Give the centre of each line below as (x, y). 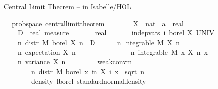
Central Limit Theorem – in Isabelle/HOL (68, 6)
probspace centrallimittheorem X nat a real (98, 23)
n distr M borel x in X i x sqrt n (88, 71)
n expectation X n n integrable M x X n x (112, 52)
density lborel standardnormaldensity (89, 81)
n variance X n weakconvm (75, 61)
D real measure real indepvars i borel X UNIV (116, 33)
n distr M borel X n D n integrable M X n (99, 42)
